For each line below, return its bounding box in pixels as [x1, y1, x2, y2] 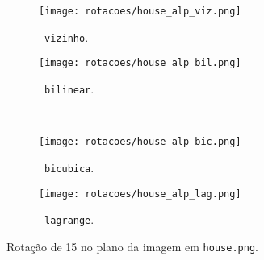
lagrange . [44, 211, 94, 228]
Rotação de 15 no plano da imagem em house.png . [6, 237, 258, 254]
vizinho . [44, 28, 89, 45]
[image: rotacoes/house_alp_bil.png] [39, 57, 241, 69]
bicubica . [44, 159, 94, 175]
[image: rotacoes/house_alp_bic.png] [39, 136, 241, 148]
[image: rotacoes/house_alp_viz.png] [39, 6, 241, 17]
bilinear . [44, 80, 94, 97]
